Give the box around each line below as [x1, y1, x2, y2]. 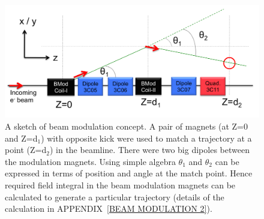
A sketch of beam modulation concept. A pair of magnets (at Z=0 [5, 119, 248, 132]
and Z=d [5, 131, 38, 144]
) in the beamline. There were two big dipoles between [49, 143, 250, 156]
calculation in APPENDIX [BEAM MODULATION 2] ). [5, 202, 212, 215]
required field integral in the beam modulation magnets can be [5, 178, 236, 191]
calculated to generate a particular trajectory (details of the [5, 190, 224, 203]
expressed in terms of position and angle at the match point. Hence [5, 167, 253, 179]
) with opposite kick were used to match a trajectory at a [41, 131, 252, 144]
